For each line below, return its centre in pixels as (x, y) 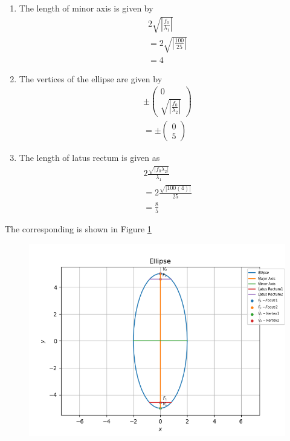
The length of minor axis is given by (86, 8)
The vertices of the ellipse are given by (91, 78)
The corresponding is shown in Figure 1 (78, 229)
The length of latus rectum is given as (89, 158)
